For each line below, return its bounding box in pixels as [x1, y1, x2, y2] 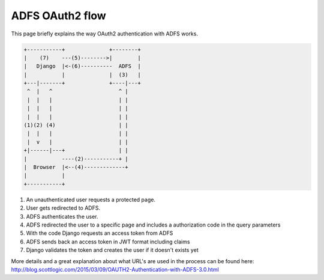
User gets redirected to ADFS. [26, 204, 100, 212]
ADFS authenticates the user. [26, 213, 98, 220]
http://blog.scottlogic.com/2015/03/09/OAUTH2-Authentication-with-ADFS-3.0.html [11, 266, 219, 273]
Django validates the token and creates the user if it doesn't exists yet [26, 246, 199, 254]
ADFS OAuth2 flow [11, 9, 106, 22]
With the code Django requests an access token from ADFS [26, 230, 173, 237]
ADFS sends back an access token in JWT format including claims [26, 238, 190, 245]
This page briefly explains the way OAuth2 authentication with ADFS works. [11, 30, 198, 37]
